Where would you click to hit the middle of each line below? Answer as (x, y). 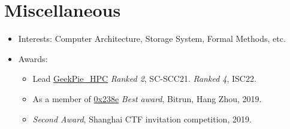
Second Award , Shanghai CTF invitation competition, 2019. (142, 119)
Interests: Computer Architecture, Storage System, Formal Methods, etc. (152, 39)
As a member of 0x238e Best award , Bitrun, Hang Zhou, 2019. (147, 98)
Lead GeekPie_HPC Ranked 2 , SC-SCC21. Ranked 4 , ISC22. (144, 79)
